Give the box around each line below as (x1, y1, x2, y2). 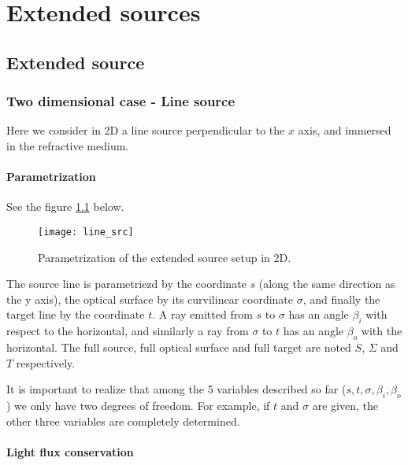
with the (361, 323, 402, 339)
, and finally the (302, 290, 380, 307)
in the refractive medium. (6, 137, 129, 153)
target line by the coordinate (6, 306, 145, 323)
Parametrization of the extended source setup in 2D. (38, 249, 291, 265)
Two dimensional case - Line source (6, 91, 236, 111)
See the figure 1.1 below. (6, 198, 124, 215)
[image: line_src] (38, 226, 134, 238)
